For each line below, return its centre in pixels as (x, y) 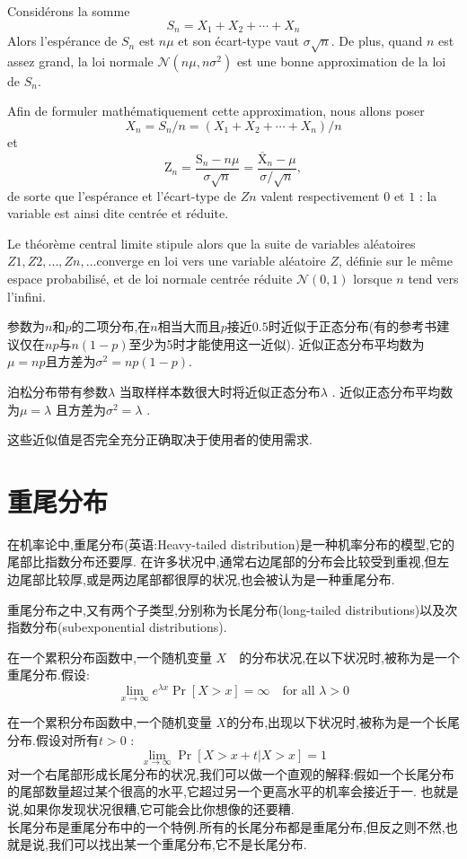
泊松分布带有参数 (57, 391)
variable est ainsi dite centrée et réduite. (118, 213)
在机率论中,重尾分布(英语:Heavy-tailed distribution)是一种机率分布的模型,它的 (231, 543)
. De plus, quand (377, 41)
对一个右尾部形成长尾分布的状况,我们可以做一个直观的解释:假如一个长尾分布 (231, 773)
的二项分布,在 (111, 326)
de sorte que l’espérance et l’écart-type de (122, 195)
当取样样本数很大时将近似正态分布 (220, 391)
